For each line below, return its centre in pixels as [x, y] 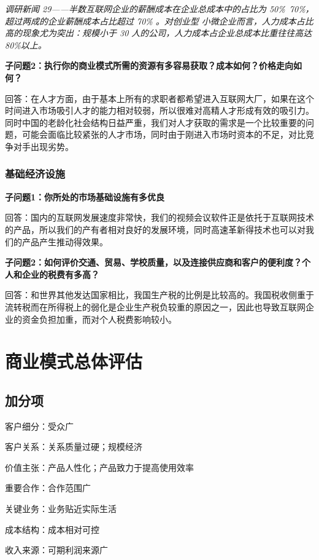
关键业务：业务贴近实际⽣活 [61, 509]
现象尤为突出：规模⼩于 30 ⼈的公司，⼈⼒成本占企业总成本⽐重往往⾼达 [167, 33]
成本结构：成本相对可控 [52, 529]
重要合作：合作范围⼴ [48, 488]
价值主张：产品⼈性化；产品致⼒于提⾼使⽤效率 [99, 467]
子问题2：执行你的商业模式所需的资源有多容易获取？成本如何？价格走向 [149, 65]
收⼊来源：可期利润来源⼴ [56, 550]
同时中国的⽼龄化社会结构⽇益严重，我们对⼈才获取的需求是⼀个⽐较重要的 [155, 122]
